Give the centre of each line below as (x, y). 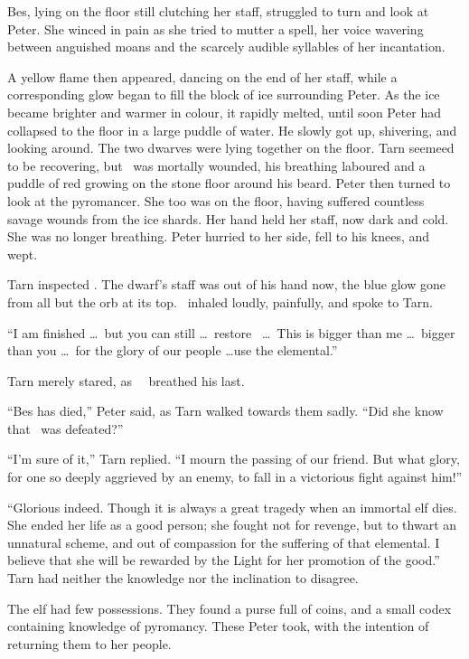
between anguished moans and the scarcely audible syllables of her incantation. (226, 47)
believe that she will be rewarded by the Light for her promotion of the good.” (224, 560)
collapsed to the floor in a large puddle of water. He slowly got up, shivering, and (232, 130)
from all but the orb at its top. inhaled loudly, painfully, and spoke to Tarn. (220, 301)
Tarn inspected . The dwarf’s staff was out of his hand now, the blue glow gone (227, 284)
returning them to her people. (89, 643)
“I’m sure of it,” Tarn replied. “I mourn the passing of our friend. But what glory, (234, 459)
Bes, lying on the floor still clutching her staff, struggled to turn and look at (218, 11)
